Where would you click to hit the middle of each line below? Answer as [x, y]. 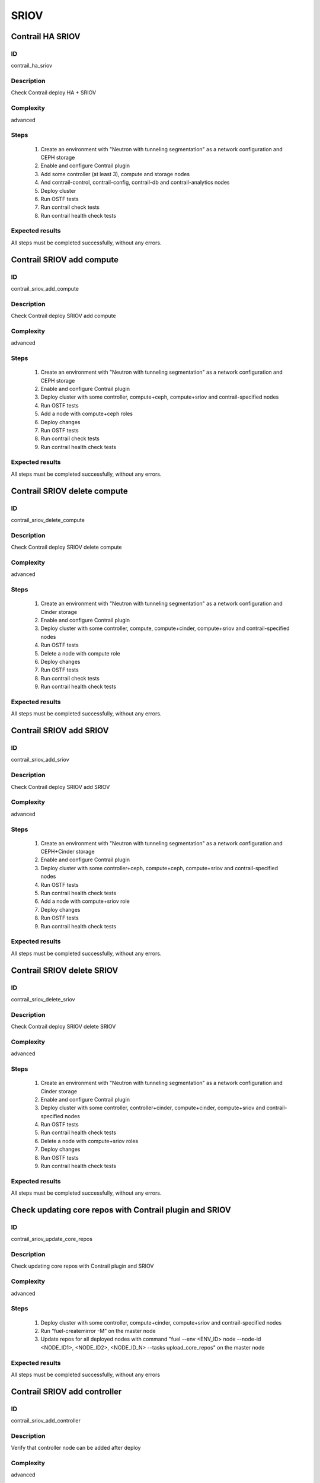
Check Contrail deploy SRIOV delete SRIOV [63, 1027]
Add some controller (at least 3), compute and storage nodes [115, 174]
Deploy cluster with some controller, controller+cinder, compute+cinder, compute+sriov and [153, 1108]
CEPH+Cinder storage [68, 852]
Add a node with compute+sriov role [85, 901]
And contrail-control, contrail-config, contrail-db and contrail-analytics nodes [135, 182]
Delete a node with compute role [81, 653]
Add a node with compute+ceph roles [87, 414]
